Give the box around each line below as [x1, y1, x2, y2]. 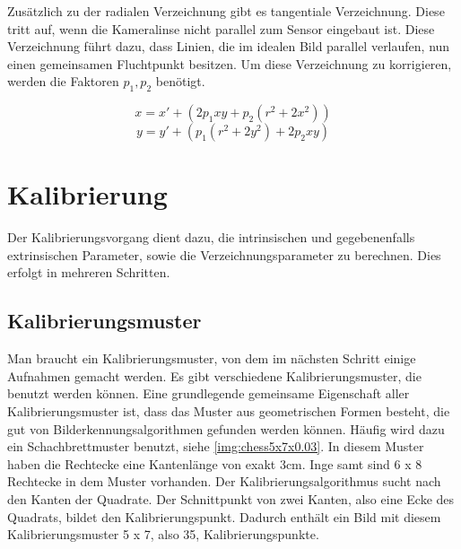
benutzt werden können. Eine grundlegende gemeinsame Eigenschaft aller [7, 384, 410, 403]
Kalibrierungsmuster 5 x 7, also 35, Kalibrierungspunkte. [7, 525, 319, 544]
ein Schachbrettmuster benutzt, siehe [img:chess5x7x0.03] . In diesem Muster [7, 437, 424, 456]
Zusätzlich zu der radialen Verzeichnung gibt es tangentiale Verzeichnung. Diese [7, 2, 445, 20]
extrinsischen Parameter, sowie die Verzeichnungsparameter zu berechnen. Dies [7, 245, 441, 264]
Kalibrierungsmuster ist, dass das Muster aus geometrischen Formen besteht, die [7, 402, 450, 421]
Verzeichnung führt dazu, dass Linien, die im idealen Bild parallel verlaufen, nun [7, 37, 450, 56]
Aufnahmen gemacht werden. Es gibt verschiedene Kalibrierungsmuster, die [7, 366, 422, 385]
